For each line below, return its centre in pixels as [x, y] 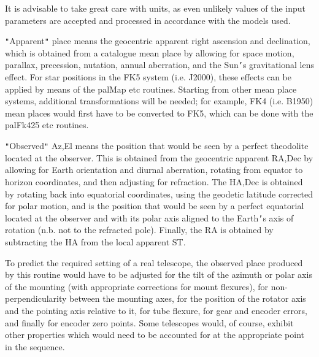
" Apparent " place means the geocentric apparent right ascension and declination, [158, 41]
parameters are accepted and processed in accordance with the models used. [148, 20]
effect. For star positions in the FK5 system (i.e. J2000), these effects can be [148, 77]
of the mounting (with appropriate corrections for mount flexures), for [137, 286]
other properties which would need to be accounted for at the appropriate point [155, 335]
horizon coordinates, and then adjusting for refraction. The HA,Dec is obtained [154, 181]
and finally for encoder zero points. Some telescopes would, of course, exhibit [149, 322]
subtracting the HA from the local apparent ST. [95, 241]
